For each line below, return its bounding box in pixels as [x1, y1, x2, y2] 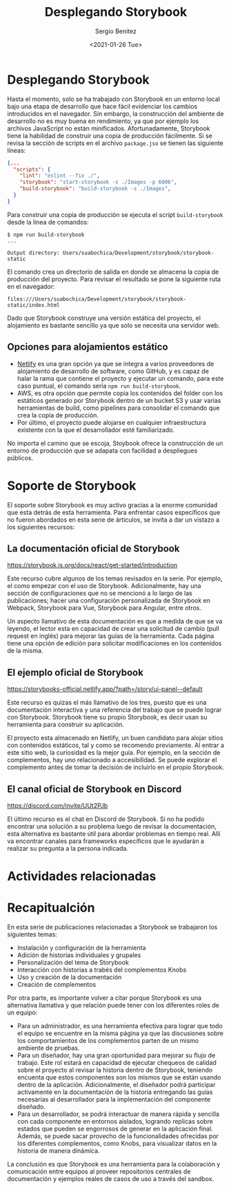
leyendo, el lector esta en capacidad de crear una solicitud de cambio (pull [7, 625, 219, 633]
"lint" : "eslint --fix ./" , [19, 172, 100, 180]
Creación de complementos [17, 981, 97, 989]
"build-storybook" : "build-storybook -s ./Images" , [19, 185, 171, 192]
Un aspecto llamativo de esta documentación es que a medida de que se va [7, 617, 223, 625]
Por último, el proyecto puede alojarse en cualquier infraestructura [17, 418, 206, 426]
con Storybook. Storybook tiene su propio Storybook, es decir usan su [7, 713, 208, 721]
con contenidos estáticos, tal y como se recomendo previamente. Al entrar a [7, 741, 225, 750]
